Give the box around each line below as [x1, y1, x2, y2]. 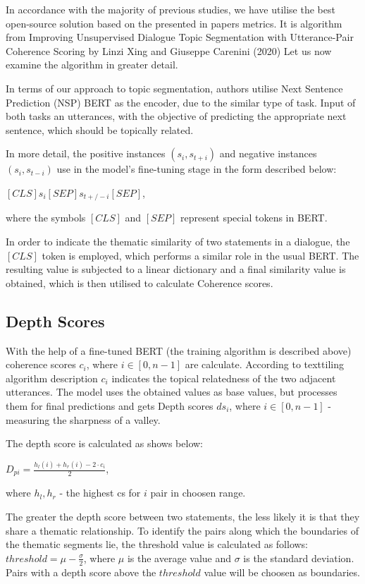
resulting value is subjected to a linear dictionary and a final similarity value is [6, 262, 346, 276]
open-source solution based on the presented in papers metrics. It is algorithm [6, 16, 342, 30]
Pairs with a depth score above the [6, 564, 156, 579]
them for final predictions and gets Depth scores [6, 398, 214, 413]
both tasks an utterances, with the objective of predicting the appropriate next [6, 109, 347, 123]
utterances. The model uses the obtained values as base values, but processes [6, 384, 338, 399]
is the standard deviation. [243, 550, 354, 565]
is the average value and [127, 550, 232, 565]
